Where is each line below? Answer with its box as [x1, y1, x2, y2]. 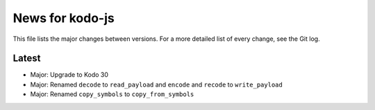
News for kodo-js [12, 10, 115, 26]
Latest [12, 53, 41, 64]
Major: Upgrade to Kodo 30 [30, 71, 109, 79]
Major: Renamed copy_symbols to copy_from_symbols [30, 90, 194, 98]
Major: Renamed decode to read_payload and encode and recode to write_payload [30, 80, 283, 89]
